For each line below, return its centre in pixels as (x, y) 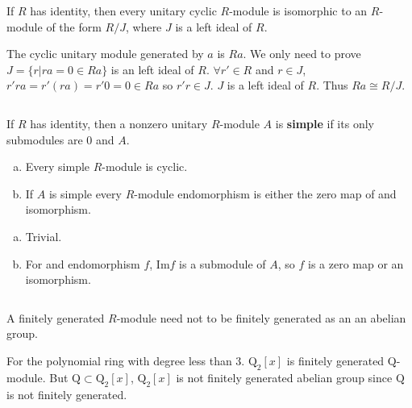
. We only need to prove (302, 54)
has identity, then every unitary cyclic (123, 10)
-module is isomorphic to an (298, 10)
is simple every (85, 193)
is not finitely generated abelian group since (284, 377)
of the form (74, 26)
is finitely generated (335, 360)
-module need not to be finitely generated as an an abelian (261, 317)
